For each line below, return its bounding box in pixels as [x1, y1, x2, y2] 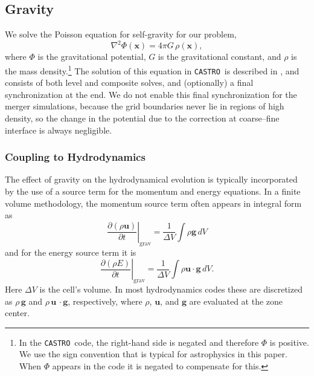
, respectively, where [68, 294, 143, 307]
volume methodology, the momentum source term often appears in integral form [5, 196, 302, 209]
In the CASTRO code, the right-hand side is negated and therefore [19, 335, 259, 348]
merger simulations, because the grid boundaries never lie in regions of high [5, 100, 284, 112]
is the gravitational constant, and [158, 50, 281, 63]
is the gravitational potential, [37, 50, 146, 63]
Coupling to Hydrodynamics [5, 149, 146, 164]
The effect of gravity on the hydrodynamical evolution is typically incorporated [5, 173, 298, 186]
